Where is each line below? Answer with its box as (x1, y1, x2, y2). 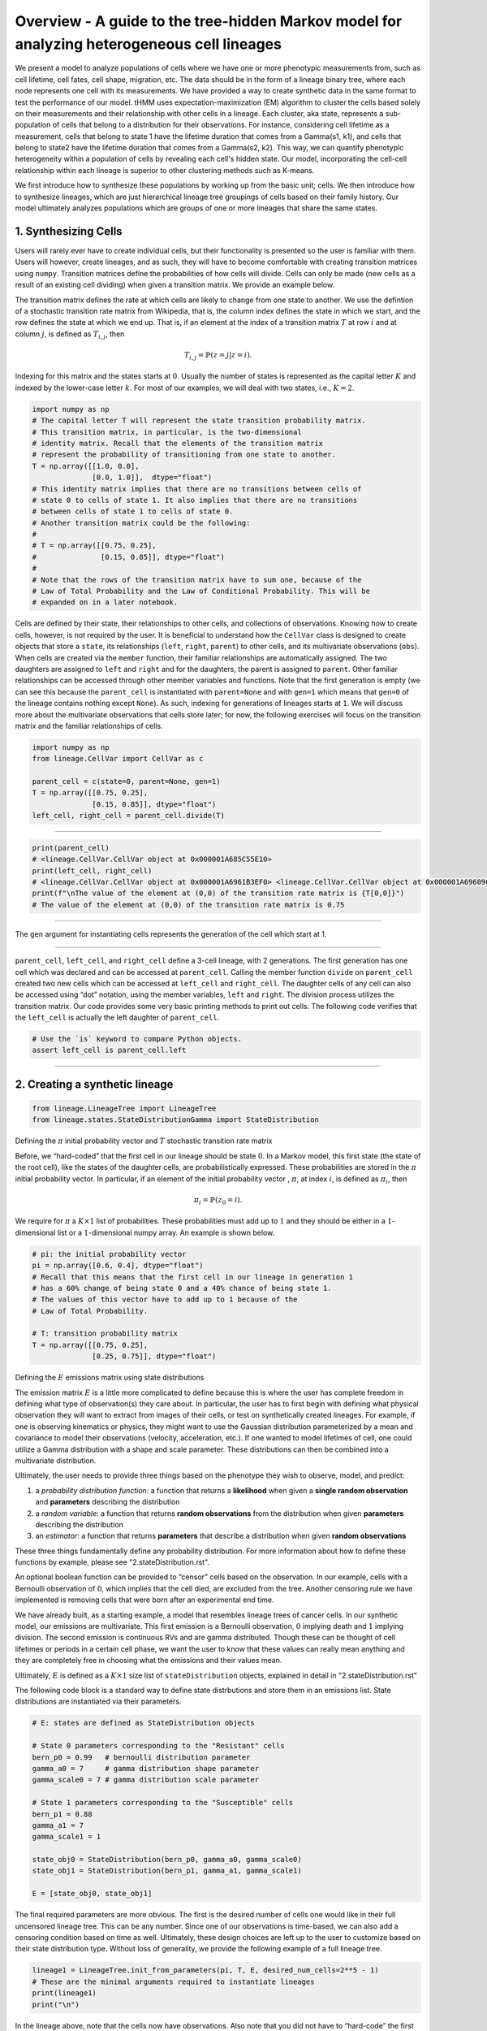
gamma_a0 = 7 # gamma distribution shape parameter (32, 1764, 260, 1773)
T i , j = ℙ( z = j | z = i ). (183, 350, 252, 362)
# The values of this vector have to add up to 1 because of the (32, 1295, 298, 1304)
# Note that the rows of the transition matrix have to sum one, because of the (32, 575, 362, 584)
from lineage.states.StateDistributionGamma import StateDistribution (32, 1115, 320, 1124)
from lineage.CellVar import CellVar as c (32, 754, 204, 764)
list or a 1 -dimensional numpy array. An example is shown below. (57, 1228, 275, 1237)
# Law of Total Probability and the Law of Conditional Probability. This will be (32, 587, 371, 596)
